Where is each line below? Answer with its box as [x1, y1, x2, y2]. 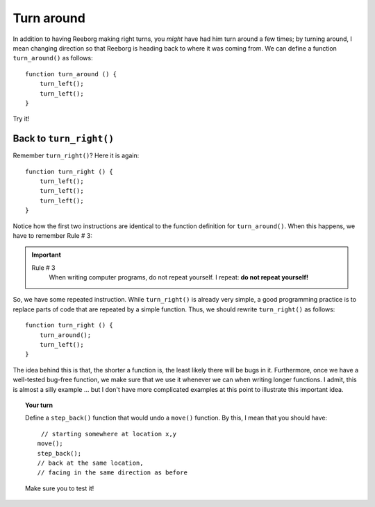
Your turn [25, 401, 53, 409]
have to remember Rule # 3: [12, 231, 93, 239]
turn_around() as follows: [12, 54, 93, 62]
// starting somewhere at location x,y [40, 430, 177, 438]
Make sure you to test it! [25, 484, 94, 492]
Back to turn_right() [12, 132, 115, 145]
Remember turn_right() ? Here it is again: [12, 151, 140, 160]
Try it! [12, 114, 30, 123]
